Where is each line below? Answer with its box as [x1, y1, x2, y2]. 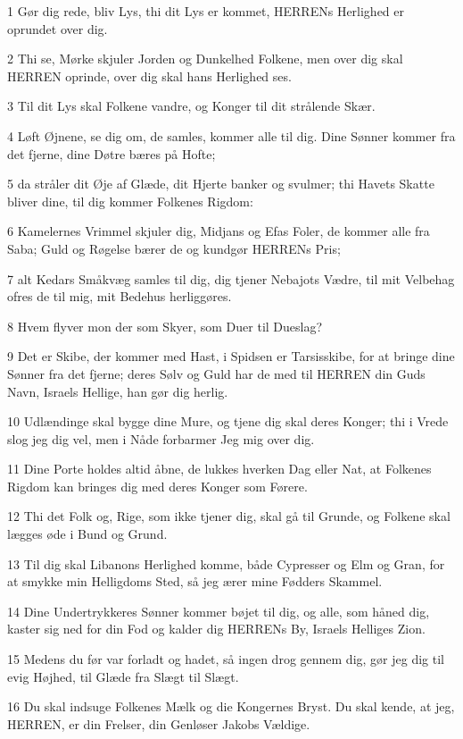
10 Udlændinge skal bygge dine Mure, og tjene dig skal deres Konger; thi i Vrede [7, 412, 449, 431]
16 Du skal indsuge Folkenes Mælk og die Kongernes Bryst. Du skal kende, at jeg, [7, 697, 455, 716]
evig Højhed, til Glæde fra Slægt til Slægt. [7, 667, 239, 685]
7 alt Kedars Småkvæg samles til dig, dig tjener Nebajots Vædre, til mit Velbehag [7, 269, 455, 288]
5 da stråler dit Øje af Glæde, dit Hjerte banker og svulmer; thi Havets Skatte [7, 174, 434, 193]
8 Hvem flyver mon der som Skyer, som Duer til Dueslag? [7, 316, 323, 335]
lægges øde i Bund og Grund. [7, 525, 168, 543]
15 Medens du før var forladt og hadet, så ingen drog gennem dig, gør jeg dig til [7, 650, 444, 668]
